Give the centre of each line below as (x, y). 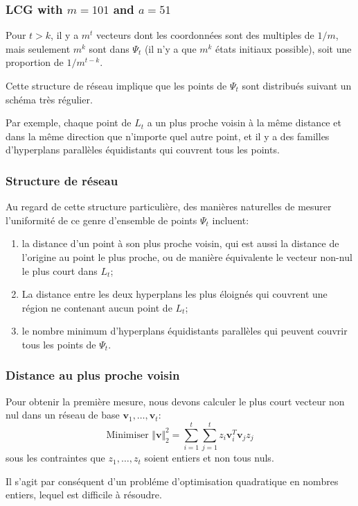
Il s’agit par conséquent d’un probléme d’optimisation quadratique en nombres (172, 481)
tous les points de (59, 344)
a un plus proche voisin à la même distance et (244, 123)
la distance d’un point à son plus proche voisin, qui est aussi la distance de (180, 243)
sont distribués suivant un (297, 85)
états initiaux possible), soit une (284, 48)
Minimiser (127, 435)
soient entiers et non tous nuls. (209, 458)
